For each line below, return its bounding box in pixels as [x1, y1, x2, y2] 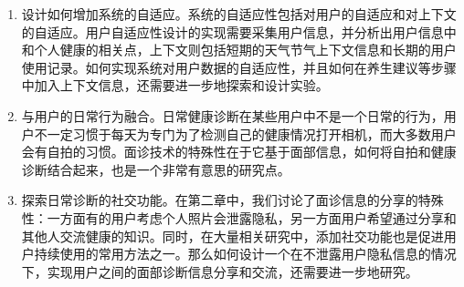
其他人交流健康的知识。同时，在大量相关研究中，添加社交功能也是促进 [21, 226, 444, 245]
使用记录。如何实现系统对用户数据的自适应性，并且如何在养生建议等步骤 [21, 57, 457, 77]
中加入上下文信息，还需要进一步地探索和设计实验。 [21, 76, 329, 95]
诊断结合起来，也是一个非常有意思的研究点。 [21, 159, 290, 179]
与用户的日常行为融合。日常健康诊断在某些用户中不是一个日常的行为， [21, 106, 444, 125]
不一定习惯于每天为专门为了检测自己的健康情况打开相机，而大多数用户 [34, 124, 457, 143]
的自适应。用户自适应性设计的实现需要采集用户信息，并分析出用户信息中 [21, 22, 457, 41]
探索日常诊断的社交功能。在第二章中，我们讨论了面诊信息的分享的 [21, 190, 418, 210]
